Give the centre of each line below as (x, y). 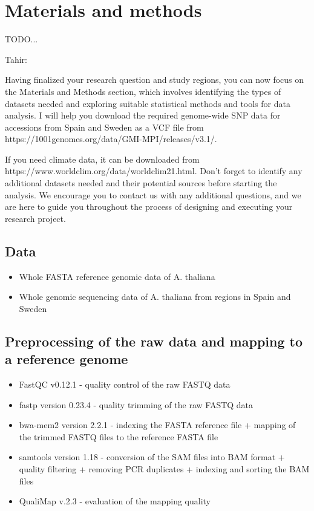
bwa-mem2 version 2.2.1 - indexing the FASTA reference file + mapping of (157, 425)
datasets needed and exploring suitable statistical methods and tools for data (148, 103)
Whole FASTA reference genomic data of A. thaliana (117, 276)
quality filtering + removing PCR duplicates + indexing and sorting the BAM (164, 468)
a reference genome (67, 359)
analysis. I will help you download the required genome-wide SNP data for (143, 115)
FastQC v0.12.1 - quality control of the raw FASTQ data (125, 384)
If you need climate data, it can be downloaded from (102, 159)
